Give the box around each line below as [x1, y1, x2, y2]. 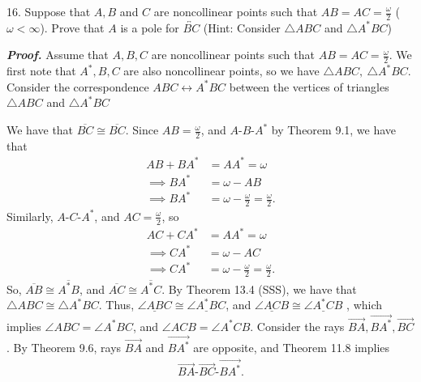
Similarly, [6, 207, 54, 224]
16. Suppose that [6, 3, 91, 19]
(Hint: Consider [203, 19, 281, 36]
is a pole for [120, 19, 179, 36]
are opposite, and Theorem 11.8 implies [193, 339, 390, 356]
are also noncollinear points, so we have [123, 62, 320, 79]
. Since [125, 121, 159, 138]
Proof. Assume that [6, 46, 109, 63]
